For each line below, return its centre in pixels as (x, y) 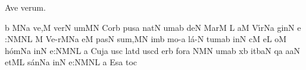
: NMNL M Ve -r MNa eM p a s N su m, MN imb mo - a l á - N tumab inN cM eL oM (146, 39)
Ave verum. (25, 7)
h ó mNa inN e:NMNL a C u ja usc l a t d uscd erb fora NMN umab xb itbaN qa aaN (152, 50)
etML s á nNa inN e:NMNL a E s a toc (71, 62)
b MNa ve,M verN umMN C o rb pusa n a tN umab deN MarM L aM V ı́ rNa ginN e (153, 27)
